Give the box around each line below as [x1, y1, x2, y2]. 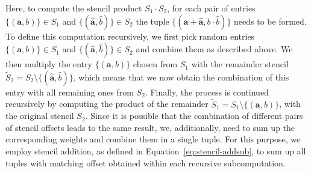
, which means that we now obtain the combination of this [73, 70, 289, 83]
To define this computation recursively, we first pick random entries [5, 29, 255, 42]
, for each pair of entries [167, 2, 256, 14]
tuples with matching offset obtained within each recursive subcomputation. [5, 156, 286, 169]
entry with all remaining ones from [5, 85, 134, 98]
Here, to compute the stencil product [5, 2, 142, 14]
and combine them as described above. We [136, 43, 293, 55]
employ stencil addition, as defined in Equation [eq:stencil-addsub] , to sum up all [5, 144, 306, 157]
